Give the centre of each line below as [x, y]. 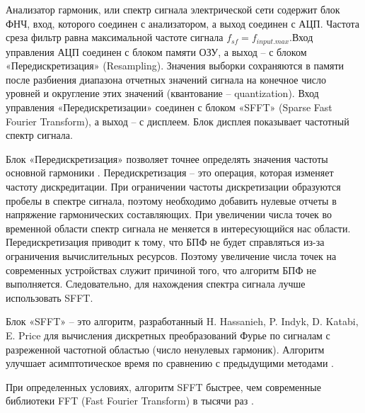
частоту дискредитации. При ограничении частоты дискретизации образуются [173, 186]
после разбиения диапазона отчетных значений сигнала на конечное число [166, 79]
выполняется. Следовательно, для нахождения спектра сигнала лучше [156, 284]
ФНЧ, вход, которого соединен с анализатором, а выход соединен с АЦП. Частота [182, 23]
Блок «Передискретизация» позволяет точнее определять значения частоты [167, 158]
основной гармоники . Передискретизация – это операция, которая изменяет [170, 172]
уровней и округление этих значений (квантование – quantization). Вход [162, 93]
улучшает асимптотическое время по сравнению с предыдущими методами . [170, 363]
